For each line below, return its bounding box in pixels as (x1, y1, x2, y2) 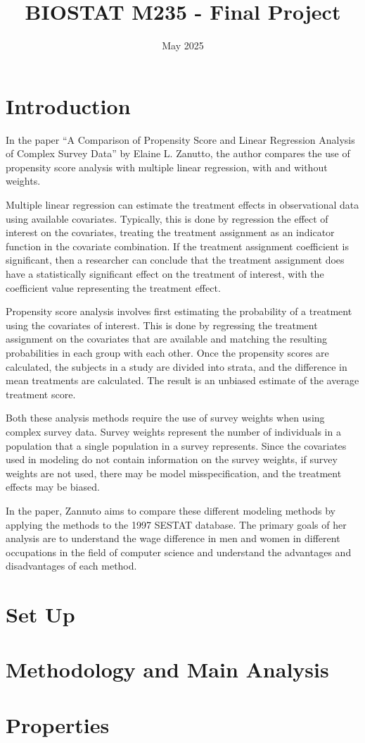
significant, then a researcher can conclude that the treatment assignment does (6, 252, 345, 267)
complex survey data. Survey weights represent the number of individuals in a (6, 424, 341, 438)
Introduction (6, 91, 131, 120)
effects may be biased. (6, 479, 100, 494)
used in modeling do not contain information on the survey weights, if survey (6, 452, 338, 467)
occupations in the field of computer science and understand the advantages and (6, 544, 352, 559)
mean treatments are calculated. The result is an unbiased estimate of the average (6, 373, 359, 388)
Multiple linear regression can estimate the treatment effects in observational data (6, 197, 359, 212)
